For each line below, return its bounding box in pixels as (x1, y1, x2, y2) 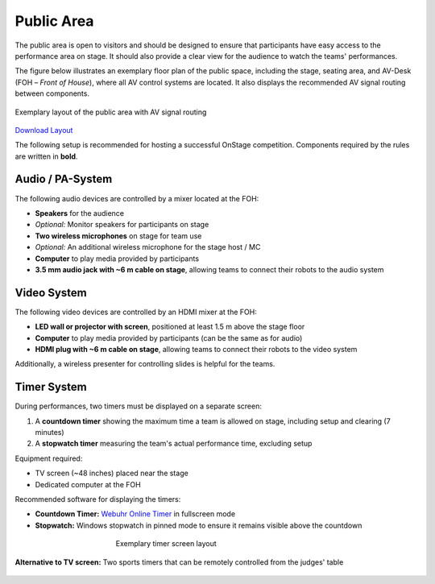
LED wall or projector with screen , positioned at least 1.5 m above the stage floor (35, 322, 305, 332)
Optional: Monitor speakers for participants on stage (35, 220, 209, 230)
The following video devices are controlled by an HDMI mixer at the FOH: (14, 307, 257, 317)
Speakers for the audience (35, 208, 125, 217)
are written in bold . (14, 151, 78, 161)
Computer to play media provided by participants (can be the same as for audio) (35, 333, 303, 342)
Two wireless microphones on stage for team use (35, 230, 202, 241)
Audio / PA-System (14, 172, 113, 186)
